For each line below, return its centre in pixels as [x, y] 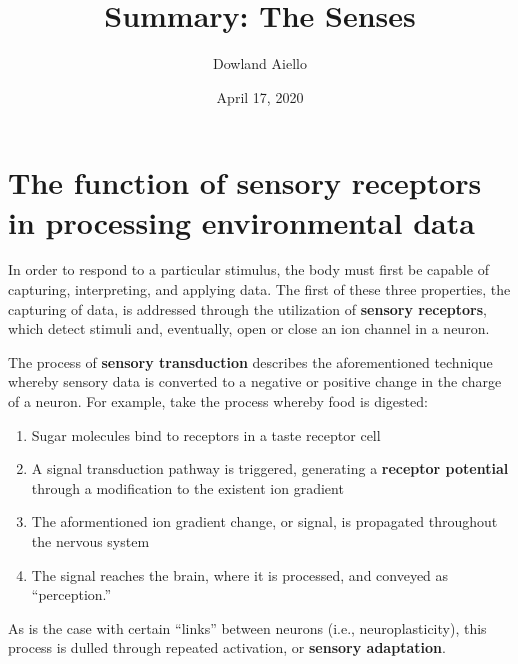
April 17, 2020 [260, 96]
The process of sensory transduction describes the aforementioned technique [250, 361]
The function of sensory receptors [245, 182]
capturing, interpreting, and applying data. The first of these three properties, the [259, 289]
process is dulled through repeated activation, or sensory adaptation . [227, 647]
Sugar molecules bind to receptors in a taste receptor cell [206, 434]
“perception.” [71, 594]
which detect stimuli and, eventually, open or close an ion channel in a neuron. [249, 328]
